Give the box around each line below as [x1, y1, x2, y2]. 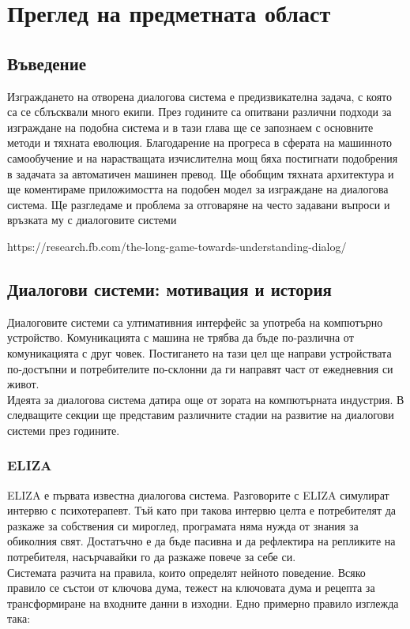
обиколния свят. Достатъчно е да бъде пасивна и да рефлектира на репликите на [7, 533, 396, 549]
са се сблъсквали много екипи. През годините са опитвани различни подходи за [7, 103, 392, 120]
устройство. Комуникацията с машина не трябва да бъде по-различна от [7, 329, 354, 346]
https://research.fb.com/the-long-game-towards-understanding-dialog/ [7, 238, 347, 254]
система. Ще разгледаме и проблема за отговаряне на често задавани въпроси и [7, 196, 390, 212]
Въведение [7, 51, 87, 75]
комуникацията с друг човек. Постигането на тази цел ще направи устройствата [7, 344, 392, 361]
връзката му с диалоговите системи [7, 212, 177, 228]
